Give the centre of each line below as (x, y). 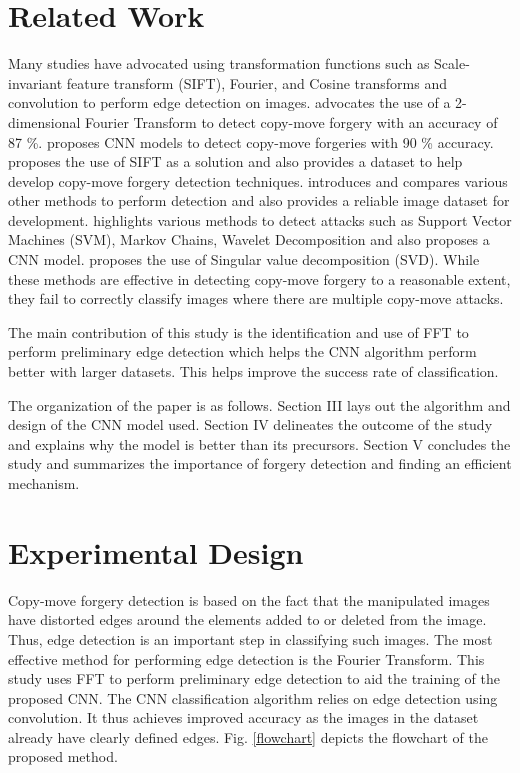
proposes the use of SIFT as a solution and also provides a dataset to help (235, 161)
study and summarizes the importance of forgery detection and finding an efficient (260, 463)
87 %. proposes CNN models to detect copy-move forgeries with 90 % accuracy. (251, 141)
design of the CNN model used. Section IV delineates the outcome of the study (250, 424)
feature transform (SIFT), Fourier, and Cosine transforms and (256, 82)
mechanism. (44, 483)
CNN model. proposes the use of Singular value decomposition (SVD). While (244, 259)
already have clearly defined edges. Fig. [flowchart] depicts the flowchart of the (248, 736)
